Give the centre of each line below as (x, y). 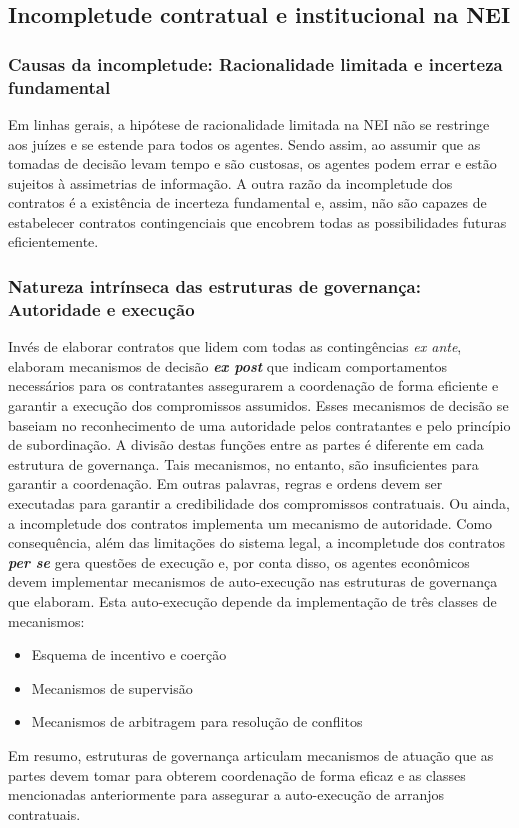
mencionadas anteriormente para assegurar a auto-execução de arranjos (226, 794)
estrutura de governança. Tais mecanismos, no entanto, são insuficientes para (243, 463)
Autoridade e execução (101, 308)
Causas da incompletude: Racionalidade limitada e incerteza (255, 63)
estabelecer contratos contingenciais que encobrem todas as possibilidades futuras (257, 221)
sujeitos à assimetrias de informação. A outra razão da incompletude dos (230, 182)
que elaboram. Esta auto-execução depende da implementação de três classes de (252, 600)
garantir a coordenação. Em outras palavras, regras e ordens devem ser (225, 483)
